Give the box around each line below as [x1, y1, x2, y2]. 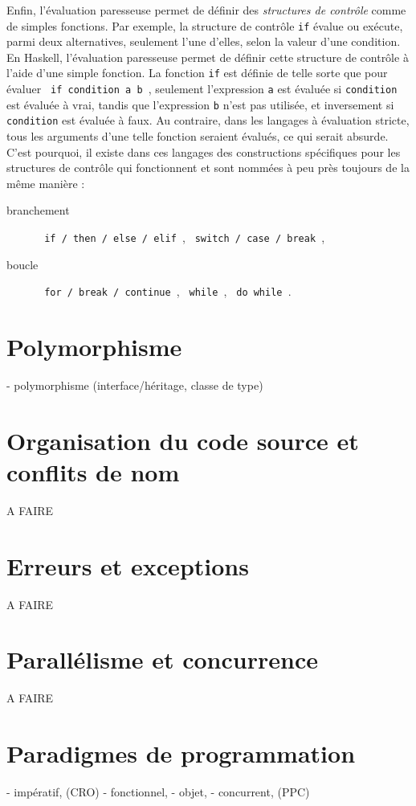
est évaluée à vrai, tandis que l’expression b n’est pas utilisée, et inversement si [6, 96, 394, 113]
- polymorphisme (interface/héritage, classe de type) [6, 377, 263, 394]
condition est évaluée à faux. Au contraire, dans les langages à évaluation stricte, [6, 112, 410, 129]
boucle [6, 256, 39, 272]
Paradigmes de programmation [6, 737, 356, 770]
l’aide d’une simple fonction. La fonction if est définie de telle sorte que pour [6, 64, 388, 81]
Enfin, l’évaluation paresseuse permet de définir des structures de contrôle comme [6, 2, 406, 18]
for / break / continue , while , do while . [44, 283, 292, 300]
